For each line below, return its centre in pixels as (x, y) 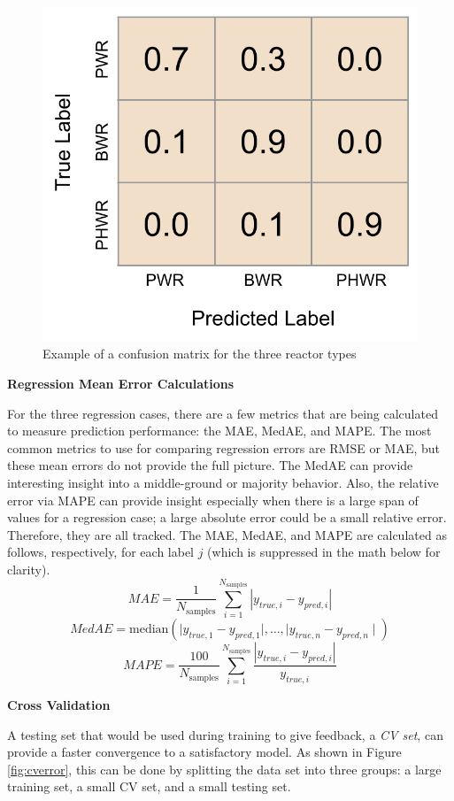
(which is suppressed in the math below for (324, 552)
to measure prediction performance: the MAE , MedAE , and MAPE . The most (219, 431)
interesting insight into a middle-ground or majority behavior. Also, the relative (223, 483)
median (149, 630)
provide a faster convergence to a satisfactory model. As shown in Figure (204, 752)
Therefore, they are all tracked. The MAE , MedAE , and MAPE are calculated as (227, 534)
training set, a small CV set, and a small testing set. (149, 786)
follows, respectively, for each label (101, 552)
